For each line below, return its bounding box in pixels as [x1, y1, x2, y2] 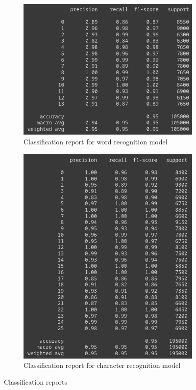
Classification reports [4, 377, 68, 387]
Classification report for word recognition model [24, 137, 168, 147]
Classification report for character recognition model [24, 360, 181, 370]
